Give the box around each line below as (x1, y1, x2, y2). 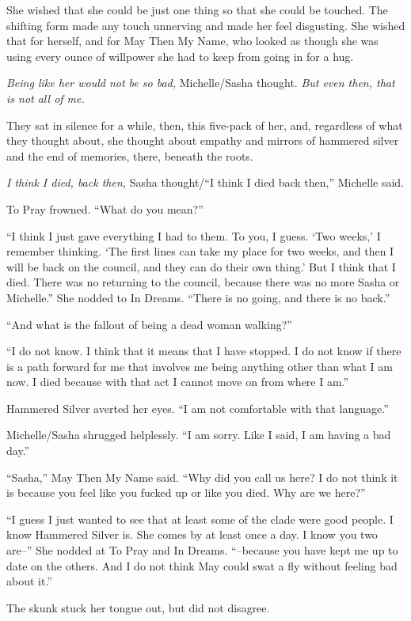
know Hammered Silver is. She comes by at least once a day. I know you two (6, 526, 378, 543)
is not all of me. (6, 89, 85, 106)
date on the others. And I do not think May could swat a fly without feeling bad (6, 557, 398, 574)
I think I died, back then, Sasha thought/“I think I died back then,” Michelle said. (6, 174, 405, 191)
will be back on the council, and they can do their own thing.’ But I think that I (6, 258, 396, 275)
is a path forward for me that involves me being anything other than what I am (6, 358, 393, 374)
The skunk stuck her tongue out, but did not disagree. (6, 599, 270, 615)
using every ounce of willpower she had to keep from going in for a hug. (6, 47, 354, 64)
